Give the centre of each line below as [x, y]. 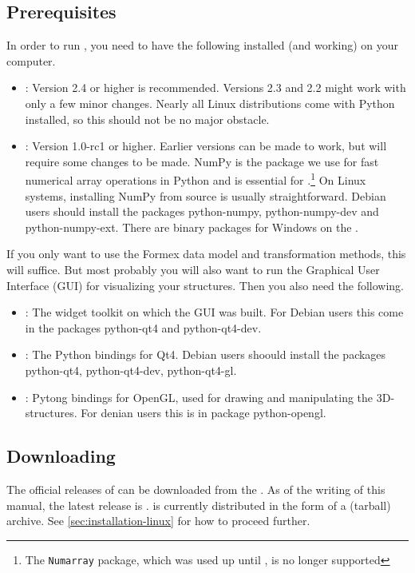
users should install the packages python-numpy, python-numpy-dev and [202, 211]
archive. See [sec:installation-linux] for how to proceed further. [158, 521]
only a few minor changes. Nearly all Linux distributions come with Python [210, 103]
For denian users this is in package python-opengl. [204, 413]
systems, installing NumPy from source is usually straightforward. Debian [206, 195]
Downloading [61, 456]
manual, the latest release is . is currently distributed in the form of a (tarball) [199, 505]
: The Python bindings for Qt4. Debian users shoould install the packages [206, 354]
